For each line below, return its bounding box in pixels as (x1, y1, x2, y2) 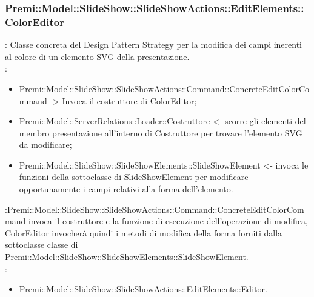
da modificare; (19, 138, 72, 151)
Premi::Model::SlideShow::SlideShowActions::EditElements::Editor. (19, 282, 267, 295)
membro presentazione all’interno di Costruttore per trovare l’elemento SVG (19, 126, 302, 139)
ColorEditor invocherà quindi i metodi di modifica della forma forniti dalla (5, 226, 282, 239)
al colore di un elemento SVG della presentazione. (5, 50, 190, 62)
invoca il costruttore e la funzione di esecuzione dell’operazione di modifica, (28, 215, 308, 227)
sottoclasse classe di (5, 238, 78, 251)
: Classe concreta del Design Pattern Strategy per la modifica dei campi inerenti (5, 38, 302, 51)
